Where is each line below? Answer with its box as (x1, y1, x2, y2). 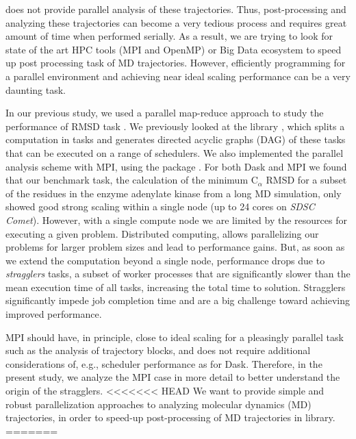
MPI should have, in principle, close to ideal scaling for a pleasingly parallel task (5, 329, 344, 344)
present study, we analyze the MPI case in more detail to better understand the (5, 370, 340, 384)
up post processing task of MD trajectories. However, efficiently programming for (5, 55, 346, 70)
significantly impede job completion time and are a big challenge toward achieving (5, 293, 350, 308)
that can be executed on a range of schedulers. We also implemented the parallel (5, 145, 344, 160)
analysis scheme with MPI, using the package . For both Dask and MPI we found (5, 159, 347, 173)
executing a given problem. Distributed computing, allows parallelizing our (5, 226, 319, 240)
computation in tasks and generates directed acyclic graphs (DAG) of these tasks (5, 132, 346, 147)
